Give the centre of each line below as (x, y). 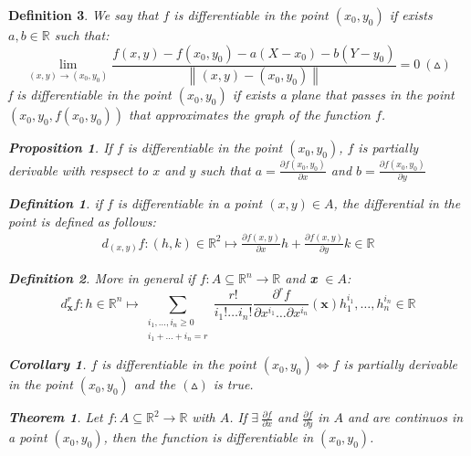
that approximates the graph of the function (250, 115)
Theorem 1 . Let (56, 417)
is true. (233, 384)
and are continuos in (405, 417)
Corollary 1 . (47, 364)
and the (155, 384)
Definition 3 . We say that (84, 15)
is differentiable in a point (190, 203)
